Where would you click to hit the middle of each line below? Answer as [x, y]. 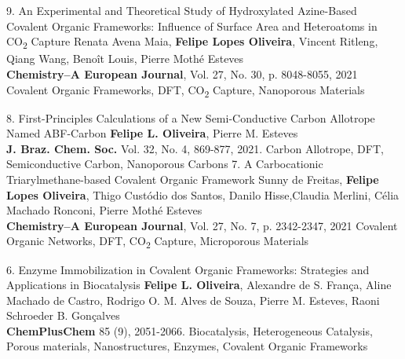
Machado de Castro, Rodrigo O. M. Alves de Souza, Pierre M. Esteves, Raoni [193, 300]
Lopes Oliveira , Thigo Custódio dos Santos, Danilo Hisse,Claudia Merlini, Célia [203, 194]
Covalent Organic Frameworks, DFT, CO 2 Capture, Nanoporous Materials [186, 90]
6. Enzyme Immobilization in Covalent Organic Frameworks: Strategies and [188, 269]
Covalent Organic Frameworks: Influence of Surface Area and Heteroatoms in [192, 26]
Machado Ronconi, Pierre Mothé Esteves [104, 210]
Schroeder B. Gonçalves [63, 315]
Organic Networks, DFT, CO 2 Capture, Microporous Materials [158, 242]
